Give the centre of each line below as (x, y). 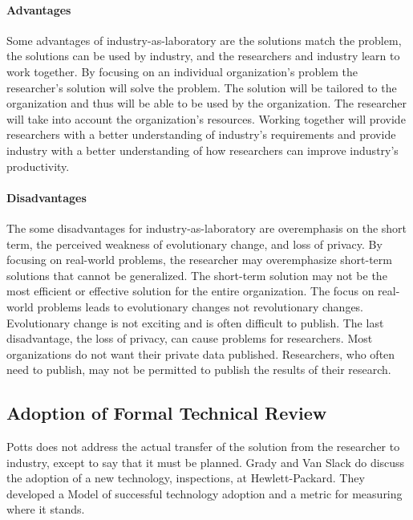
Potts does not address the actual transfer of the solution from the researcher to (203, 447)
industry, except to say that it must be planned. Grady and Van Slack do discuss (206, 462)
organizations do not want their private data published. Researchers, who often (201, 353)
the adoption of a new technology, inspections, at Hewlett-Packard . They (186, 478)
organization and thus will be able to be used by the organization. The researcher (206, 103)
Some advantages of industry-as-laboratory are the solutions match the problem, (204, 40)
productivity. (38, 166)
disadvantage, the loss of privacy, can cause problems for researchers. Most (190, 338)
